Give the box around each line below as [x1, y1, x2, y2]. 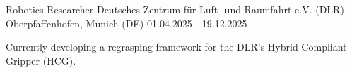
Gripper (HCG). [6, 53, 76, 67]
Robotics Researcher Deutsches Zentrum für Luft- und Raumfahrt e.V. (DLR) [6, 2, 344, 16]
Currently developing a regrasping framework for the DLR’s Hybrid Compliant [6, 39, 347, 54]
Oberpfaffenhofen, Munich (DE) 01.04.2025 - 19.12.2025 [6, 15, 247, 30]
